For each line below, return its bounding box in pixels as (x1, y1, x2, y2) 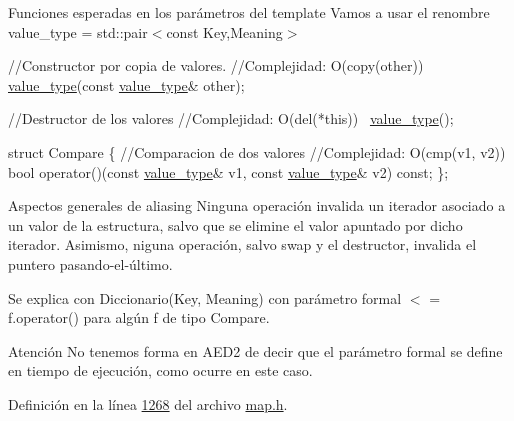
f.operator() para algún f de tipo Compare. (8, 307, 270, 328)
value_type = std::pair (8, 21, 148, 42)
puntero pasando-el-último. (8, 253, 173, 274)
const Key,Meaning (166, 21, 283, 42)
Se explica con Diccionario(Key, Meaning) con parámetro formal (8, 287, 402, 308)
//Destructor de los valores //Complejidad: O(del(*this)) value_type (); (8, 108, 454, 129)
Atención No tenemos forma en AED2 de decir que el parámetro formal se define (8, 340, 503, 361)
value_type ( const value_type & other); (8, 74, 245, 95)
